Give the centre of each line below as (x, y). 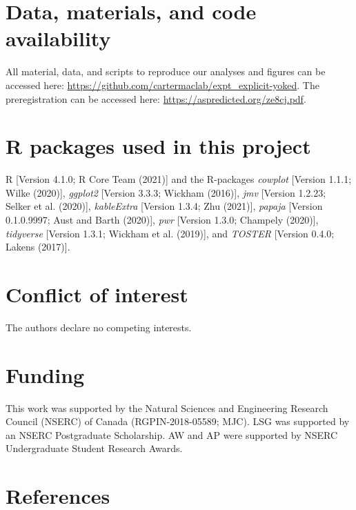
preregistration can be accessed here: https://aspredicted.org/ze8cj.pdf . (156, 98)
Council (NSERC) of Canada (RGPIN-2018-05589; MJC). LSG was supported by (178, 421)
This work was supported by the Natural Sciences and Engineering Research (167, 408)
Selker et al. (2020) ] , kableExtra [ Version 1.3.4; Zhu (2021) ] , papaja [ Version (164, 206)
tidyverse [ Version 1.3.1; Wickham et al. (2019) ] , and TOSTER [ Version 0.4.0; (170, 233)
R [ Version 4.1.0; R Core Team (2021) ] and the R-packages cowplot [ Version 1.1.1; (179, 179)
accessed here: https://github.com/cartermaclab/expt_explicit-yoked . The (162, 85)
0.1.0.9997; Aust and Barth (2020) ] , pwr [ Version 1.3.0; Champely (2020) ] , (162, 219)
